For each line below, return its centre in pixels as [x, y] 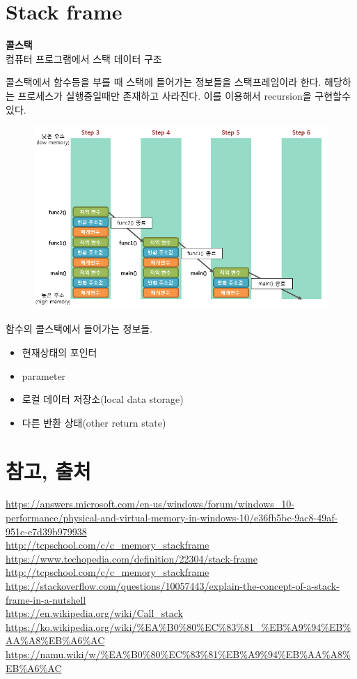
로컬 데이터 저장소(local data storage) [103, 399]
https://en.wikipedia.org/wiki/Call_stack [94, 613]
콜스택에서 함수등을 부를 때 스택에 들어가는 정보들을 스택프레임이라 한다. [164, 82]
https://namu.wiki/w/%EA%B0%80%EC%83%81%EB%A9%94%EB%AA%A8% [178, 654]
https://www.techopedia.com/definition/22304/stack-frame [132, 558]
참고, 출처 [48, 470]
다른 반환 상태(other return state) [94, 422]
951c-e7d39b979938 [46, 531]
